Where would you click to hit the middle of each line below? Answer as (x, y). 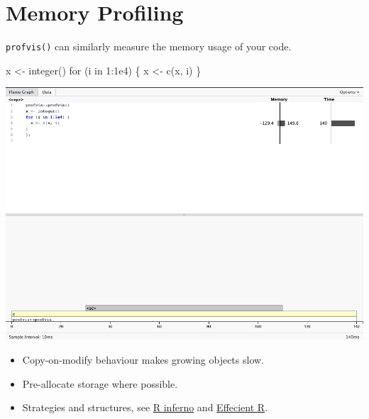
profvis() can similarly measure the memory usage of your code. (149, 46)
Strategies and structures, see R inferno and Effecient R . (145, 407)
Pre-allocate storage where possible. (100, 383)
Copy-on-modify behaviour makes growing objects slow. (143, 359)
